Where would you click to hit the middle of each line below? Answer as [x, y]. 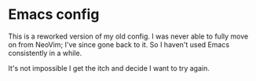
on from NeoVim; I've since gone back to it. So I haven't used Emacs [119, 44]
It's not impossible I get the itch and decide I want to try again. [109, 68]
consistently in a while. [45, 53]
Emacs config [54, 15]
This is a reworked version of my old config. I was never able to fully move [128, 36]
